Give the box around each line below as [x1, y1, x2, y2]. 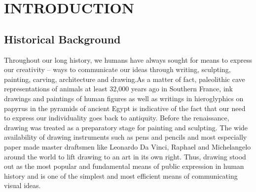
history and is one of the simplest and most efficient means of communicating [4, 170, 238, 181]
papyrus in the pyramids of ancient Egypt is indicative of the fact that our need [4, 103, 246, 113]
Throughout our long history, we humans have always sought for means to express [4, 54, 252, 65]
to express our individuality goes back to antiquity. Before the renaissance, [4, 113, 229, 123]
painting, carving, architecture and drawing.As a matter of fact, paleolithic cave [4, 74, 245, 84]
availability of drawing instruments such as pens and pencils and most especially [4, 132, 247, 142]
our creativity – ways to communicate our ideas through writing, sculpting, [4, 64, 231, 75]
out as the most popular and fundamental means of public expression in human [4, 161, 244, 171]
